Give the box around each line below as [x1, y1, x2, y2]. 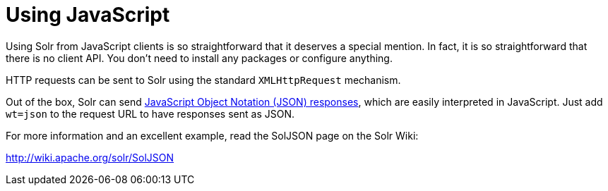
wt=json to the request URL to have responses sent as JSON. [6, 107, 294, 120]
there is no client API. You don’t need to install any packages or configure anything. [6, 51, 393, 64]
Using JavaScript [6, 3, 170, 27]
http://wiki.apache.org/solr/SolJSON [6, 151, 174, 164]
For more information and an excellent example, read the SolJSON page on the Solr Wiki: [6, 129, 419, 142]
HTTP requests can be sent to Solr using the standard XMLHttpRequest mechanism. [6, 73, 401, 86]
